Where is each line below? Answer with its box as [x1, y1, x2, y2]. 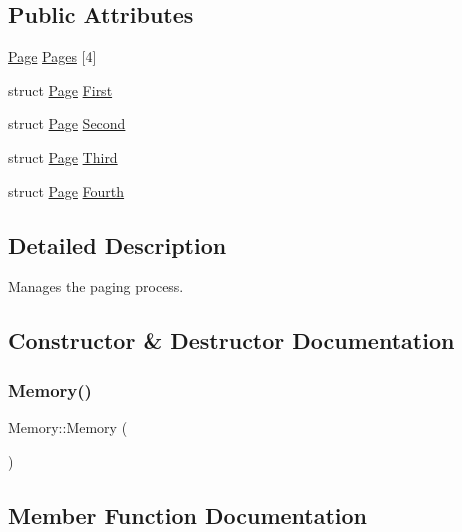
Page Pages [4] [8, 46, 97, 67]
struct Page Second [8, 113, 126, 134]
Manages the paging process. [8, 276, 184, 297]
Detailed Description [8, 229, 227, 260]
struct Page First [8, 79, 113, 100]
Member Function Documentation [8, 499, 368, 530]
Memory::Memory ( [8, 416, 128, 437]
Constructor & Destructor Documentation [8, 325, 455, 356]
